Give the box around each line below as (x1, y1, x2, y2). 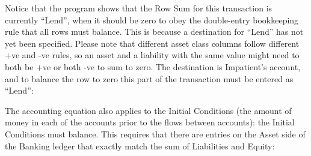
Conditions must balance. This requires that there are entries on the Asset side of (5, 127, 306, 140)
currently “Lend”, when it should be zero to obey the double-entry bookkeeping (5, 13, 299, 26)
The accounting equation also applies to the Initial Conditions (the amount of (5, 104, 292, 116)
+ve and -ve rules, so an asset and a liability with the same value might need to (5, 49, 300, 61)
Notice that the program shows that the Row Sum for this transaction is (5, 2, 273, 14)
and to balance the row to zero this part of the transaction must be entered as (5, 72, 294, 85)
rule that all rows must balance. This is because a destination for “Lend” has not (5, 25, 304, 38)
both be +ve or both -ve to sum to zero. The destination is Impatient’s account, (5, 60, 301, 73)
